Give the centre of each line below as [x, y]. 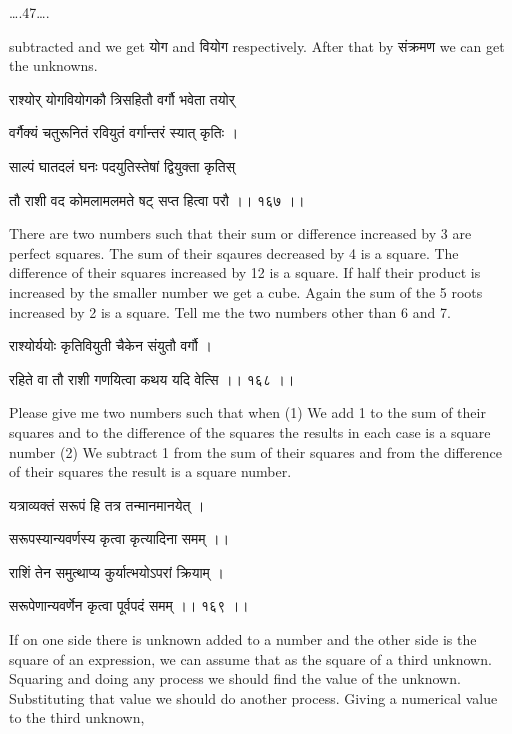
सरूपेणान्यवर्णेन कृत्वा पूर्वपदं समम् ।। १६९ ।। [129, 605]
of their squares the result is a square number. [150, 471]
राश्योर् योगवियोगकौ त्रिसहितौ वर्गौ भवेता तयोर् [122, 98]
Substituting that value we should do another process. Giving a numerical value [253, 697]
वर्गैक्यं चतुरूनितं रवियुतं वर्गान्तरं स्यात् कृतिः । [124, 132]
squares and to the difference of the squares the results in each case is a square [250, 431]
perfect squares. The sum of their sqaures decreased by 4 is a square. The [234, 252]
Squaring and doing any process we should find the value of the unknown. [235, 678]
